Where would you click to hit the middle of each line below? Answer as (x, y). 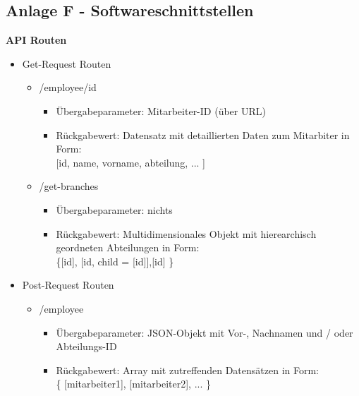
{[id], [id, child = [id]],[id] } (115, 261)
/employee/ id (68, 87)
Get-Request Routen (67, 63)
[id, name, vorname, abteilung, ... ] (131, 162)
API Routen (36, 40)
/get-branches (69, 186)
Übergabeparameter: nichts (114, 209)
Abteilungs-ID (86, 346)
